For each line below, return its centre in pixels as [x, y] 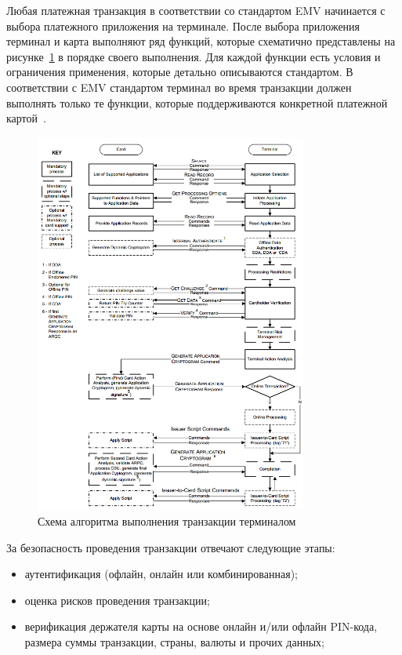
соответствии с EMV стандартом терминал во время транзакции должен [179, 87]
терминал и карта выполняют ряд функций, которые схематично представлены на [201, 41]
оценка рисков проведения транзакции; [117, 600]
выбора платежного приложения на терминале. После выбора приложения [183, 25]
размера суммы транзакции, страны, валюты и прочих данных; [174, 642]
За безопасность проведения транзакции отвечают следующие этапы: [171, 547]
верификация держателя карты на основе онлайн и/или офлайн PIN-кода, [201, 626]
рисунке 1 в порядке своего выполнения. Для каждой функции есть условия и [194, 56]
